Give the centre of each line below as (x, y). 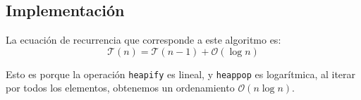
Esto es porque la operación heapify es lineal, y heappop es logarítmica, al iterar (181, 74)
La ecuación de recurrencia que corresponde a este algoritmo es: (143, 40)
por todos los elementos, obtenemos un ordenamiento (120, 88)
